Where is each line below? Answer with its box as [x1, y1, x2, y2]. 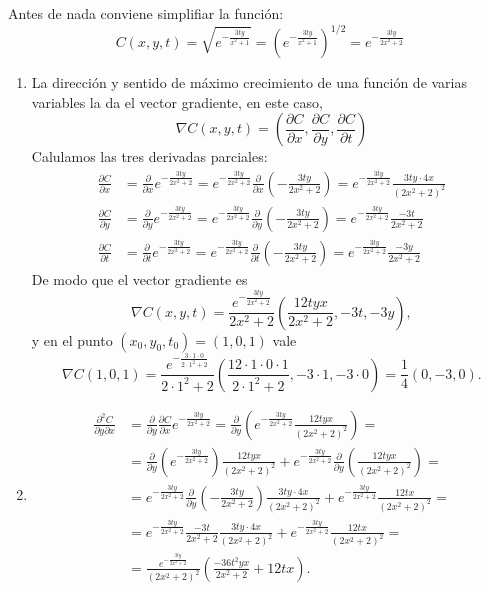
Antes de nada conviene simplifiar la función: [8, 3, 284, 23]
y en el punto [31, 329, 113, 350]
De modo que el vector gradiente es [31, 268, 248, 289]
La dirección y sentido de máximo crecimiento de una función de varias [31, 72, 468, 93]
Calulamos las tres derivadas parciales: [31, 146, 268, 167]
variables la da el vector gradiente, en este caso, [31, 91, 323, 112]
